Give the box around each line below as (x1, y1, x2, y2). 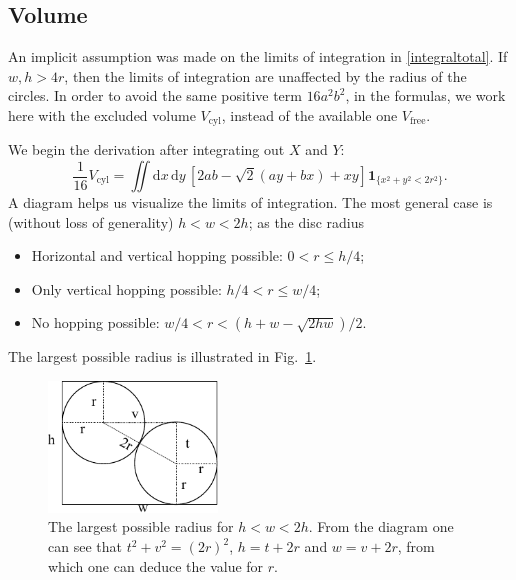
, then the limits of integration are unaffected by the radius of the (64, 65, 467, 86)
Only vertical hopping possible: (31, 278, 222, 299)
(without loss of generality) (8, 211, 174, 232)
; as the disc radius (248, 211, 365, 232)
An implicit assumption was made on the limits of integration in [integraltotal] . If (8, 46, 508, 67)
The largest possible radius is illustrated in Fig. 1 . (8, 346, 317, 367)
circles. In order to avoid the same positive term (8, 85, 302, 106)
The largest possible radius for (48, 516, 234, 537)
